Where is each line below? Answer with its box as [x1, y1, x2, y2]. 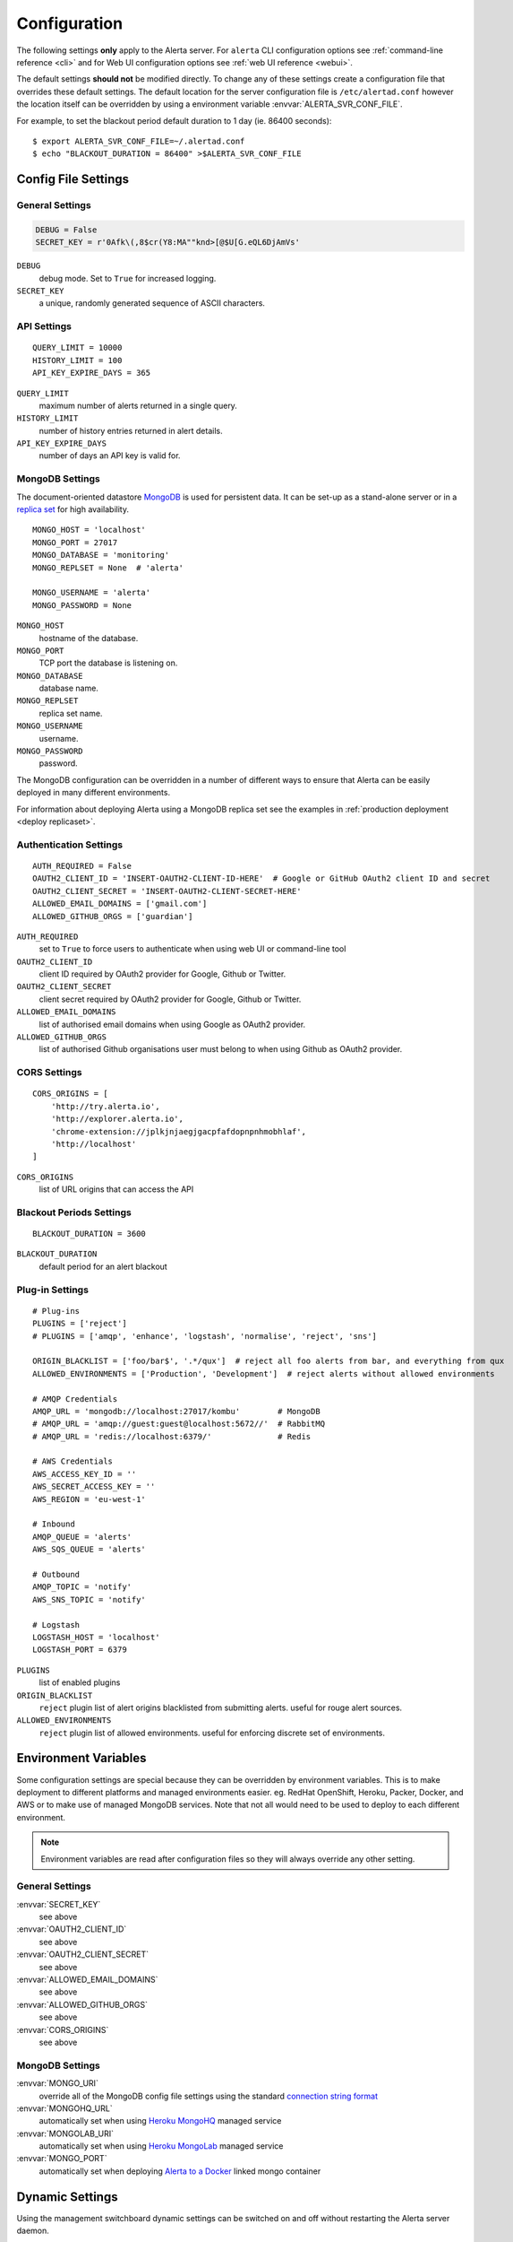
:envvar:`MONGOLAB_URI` [16, 2128, 114, 2139]
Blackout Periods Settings [16, 1206, 132, 1219]
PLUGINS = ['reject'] [32, 1318, 127, 1329]
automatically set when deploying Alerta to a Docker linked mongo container [38, 2166, 321, 2177]
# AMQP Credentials [32, 1394, 118, 1403]
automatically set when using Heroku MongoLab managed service [38, 2141, 284, 2151]
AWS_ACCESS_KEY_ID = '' [32, 1469, 137, 1479]
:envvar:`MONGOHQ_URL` [16, 2103, 113, 2114]
